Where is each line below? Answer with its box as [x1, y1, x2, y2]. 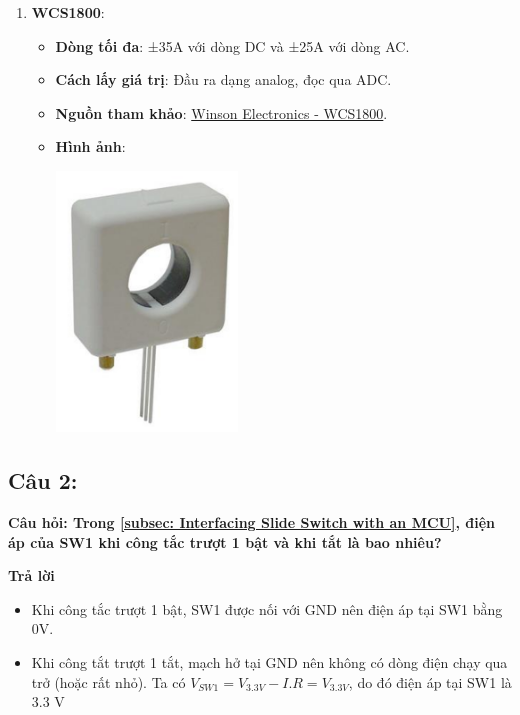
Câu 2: [8, 465, 78, 496]
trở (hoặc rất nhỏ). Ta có [31, 671, 186, 692]
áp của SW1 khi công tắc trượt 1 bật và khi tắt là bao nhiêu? [8, 531, 442, 552]
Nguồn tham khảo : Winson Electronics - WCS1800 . [55, 102, 388, 123]
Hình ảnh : [55, 136, 126, 157]
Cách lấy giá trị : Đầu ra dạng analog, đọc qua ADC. [55, 69, 392, 90]
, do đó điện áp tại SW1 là [348, 671, 512, 692]
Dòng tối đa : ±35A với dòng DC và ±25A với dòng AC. [55, 35, 410, 56]
